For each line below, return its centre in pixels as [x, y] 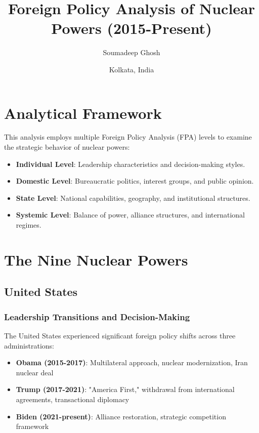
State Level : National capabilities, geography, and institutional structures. [133, 198]
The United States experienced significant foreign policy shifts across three [120, 335]
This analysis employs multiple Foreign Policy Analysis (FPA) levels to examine [128, 137]
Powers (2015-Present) [132, 28]
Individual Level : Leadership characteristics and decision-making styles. [131, 164]
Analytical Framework [83, 113]
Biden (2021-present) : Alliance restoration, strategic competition [121, 416]
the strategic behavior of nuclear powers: [67, 147]
